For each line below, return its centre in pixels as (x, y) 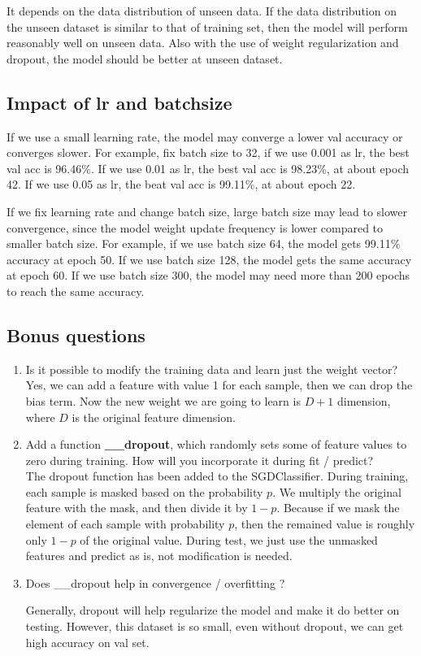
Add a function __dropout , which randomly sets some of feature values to (216, 444)
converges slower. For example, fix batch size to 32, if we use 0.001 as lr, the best (208, 152)
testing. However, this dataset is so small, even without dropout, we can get (215, 626)
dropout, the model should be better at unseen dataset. (145, 58)
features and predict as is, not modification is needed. (159, 556)
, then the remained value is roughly (325, 524)
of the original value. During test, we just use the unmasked (229, 539)
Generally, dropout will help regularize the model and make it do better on (213, 610)
